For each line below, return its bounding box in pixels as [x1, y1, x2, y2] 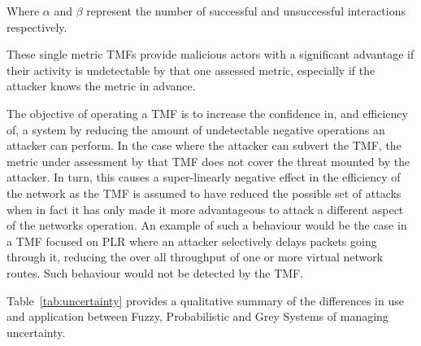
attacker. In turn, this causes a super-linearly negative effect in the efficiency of [7, 169, 401, 186]
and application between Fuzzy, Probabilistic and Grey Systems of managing [7, 308, 388, 325]
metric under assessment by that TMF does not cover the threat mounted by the [7, 152, 410, 169]
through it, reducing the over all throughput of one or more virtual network [7, 248, 384, 265]
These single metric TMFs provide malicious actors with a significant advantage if [7, 46, 414, 63]
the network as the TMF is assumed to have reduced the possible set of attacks [7, 184, 401, 201]
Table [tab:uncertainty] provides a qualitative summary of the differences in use [7, 291, 404, 309]
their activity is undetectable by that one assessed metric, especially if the [7, 61, 375, 78]
